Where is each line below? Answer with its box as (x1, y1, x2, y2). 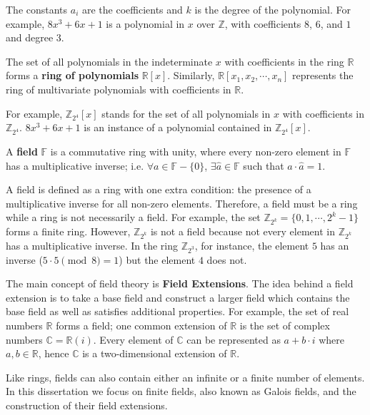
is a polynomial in (106, 16, 185, 31)
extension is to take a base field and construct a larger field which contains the (6, 290, 350, 304)
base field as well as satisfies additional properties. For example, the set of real (6, 304, 349, 319)
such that (243, 158, 284, 173)
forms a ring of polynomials (6, 68, 139, 83)
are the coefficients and (81, 2, 183, 16)
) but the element (119, 252, 196, 267)
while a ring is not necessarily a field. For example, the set (6, 210, 261, 225)
